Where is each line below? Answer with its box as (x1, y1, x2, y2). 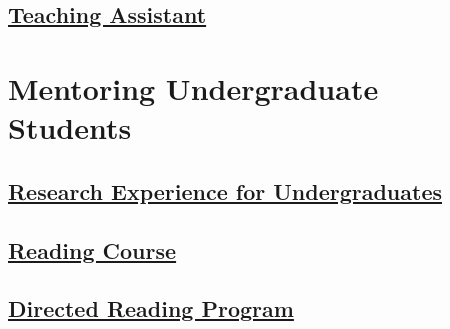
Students (8, 107, 132, 148)
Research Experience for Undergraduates (8, 175, 442, 206)
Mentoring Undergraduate (8, 67, 379, 108)
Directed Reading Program (8, 293, 294, 324)
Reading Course (8, 234, 177, 265)
